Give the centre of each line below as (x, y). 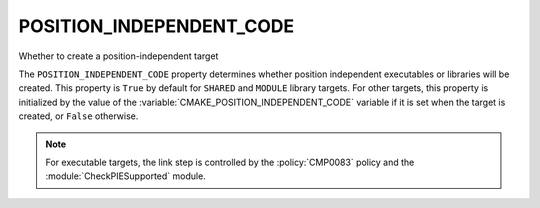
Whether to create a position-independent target (118, 56)
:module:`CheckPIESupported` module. (126, 176)
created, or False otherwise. (78, 116)
